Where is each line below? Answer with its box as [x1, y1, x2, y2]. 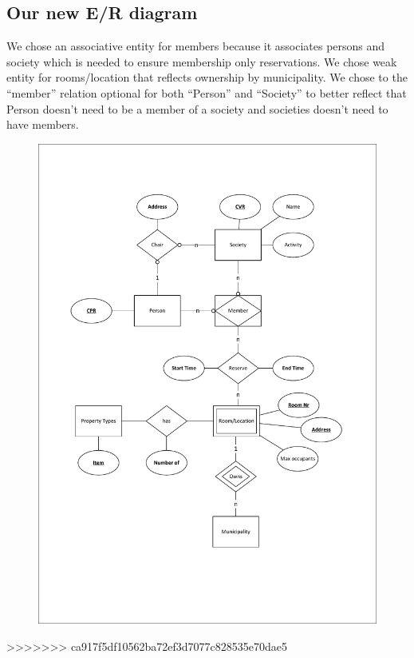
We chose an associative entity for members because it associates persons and [6, 38, 385, 54]
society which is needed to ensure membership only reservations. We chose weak [6, 53, 397, 70]
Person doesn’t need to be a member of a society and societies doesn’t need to [6, 100, 388, 117]
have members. [6, 116, 79, 133]
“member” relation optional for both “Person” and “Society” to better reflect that [6, 84, 407, 101]
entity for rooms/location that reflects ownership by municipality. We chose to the [6, 69, 408, 86]
